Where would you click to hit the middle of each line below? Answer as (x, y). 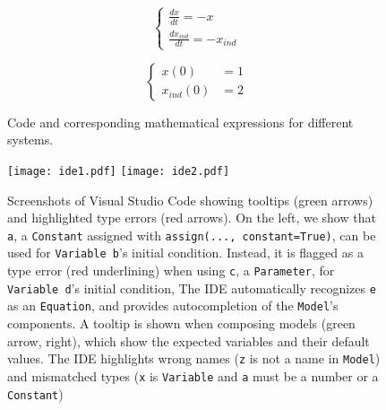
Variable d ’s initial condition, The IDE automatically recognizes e (192, 288)
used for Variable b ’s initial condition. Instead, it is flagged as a (185, 253)
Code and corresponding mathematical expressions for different (180, 122)
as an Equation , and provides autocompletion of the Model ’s (173, 305)
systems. (30, 140)
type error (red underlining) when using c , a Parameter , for (171, 270)
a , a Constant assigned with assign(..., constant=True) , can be (192, 235)
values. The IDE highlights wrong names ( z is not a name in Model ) (194, 358)
